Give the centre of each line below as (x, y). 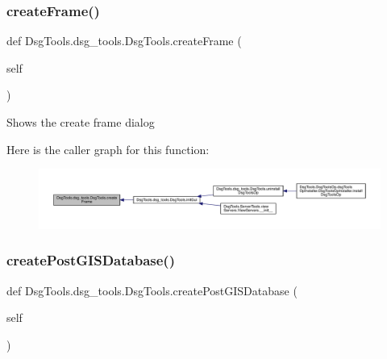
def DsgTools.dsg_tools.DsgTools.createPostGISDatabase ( (152, 290)
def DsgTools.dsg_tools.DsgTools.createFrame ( (124, 41)
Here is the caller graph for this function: (108, 149)
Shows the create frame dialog (81, 122)
